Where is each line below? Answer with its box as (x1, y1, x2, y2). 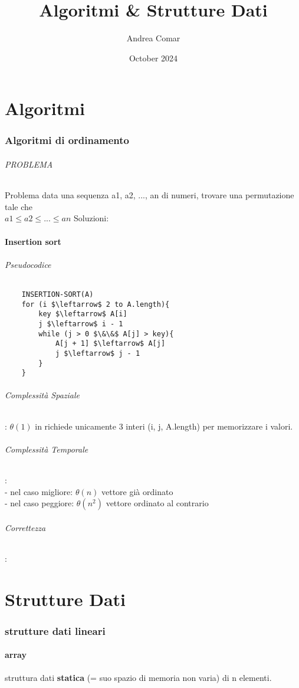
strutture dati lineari (5, 623, 106, 638)
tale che (5, 200, 33, 212)
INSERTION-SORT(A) (21, 290, 94, 299)
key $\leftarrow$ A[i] (38, 310, 127, 319)
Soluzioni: (73, 212, 109, 224)
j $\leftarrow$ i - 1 (38, 319, 123, 328)
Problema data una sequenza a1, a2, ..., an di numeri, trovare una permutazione (5, 189, 294, 201)
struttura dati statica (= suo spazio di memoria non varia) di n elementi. (5, 671, 272, 683)
